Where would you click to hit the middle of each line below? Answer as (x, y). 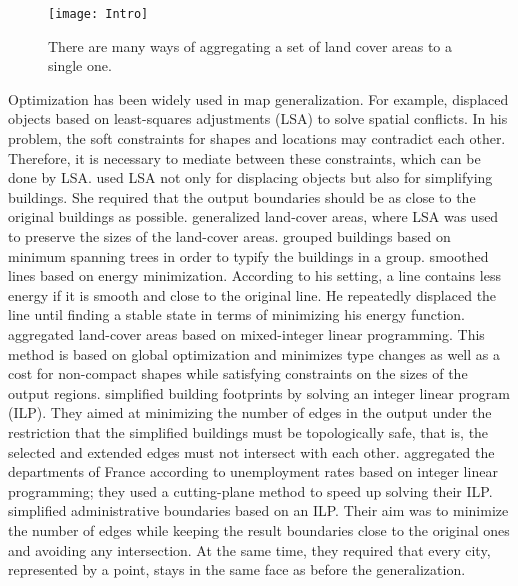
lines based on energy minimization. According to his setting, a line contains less (254, 275)
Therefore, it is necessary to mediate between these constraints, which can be (244, 157)
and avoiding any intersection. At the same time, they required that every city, (249, 549)
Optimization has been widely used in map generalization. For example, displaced (258, 98)
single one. (80, 65)
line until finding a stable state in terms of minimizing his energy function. (236, 314)
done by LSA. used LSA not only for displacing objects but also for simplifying (250, 177)
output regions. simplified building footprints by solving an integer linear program (259, 392)
